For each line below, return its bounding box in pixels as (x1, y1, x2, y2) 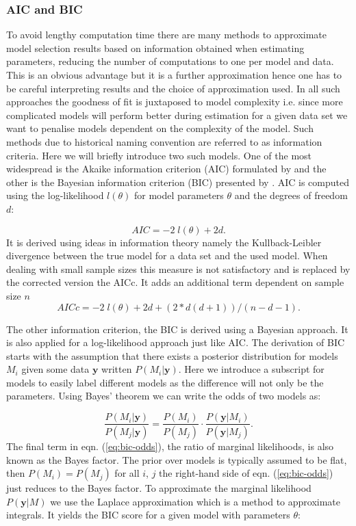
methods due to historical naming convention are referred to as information (6, 134, 322, 148)
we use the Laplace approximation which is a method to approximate (50, 494, 341, 508)
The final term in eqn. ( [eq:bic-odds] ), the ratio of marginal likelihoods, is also (6, 438, 334, 453)
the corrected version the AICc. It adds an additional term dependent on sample (6, 275, 344, 289)
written (101, 362, 132, 376)
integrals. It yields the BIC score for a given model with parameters (6, 508, 290, 522)
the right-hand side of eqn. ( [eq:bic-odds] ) (159, 466, 333, 480)
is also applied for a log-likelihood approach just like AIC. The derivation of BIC (6, 335, 345, 350)
